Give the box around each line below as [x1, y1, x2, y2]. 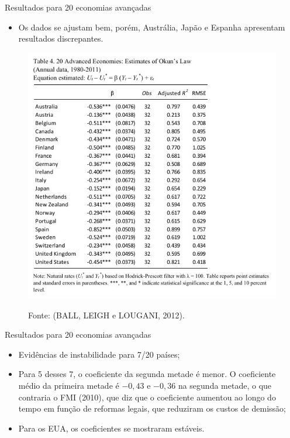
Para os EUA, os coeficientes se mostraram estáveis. [18, 422, 205, 434]
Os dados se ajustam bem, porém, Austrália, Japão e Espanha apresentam [18, 21, 285, 33]
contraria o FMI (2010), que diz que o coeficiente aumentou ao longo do [18, 391, 276, 403]
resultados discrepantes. [18, 32, 103, 45]
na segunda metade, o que [178, 379, 272, 392]
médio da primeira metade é [18, 379, 119, 392]
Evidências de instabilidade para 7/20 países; [18, 348, 180, 360]
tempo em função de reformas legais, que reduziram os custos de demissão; [18, 402, 286, 415]
